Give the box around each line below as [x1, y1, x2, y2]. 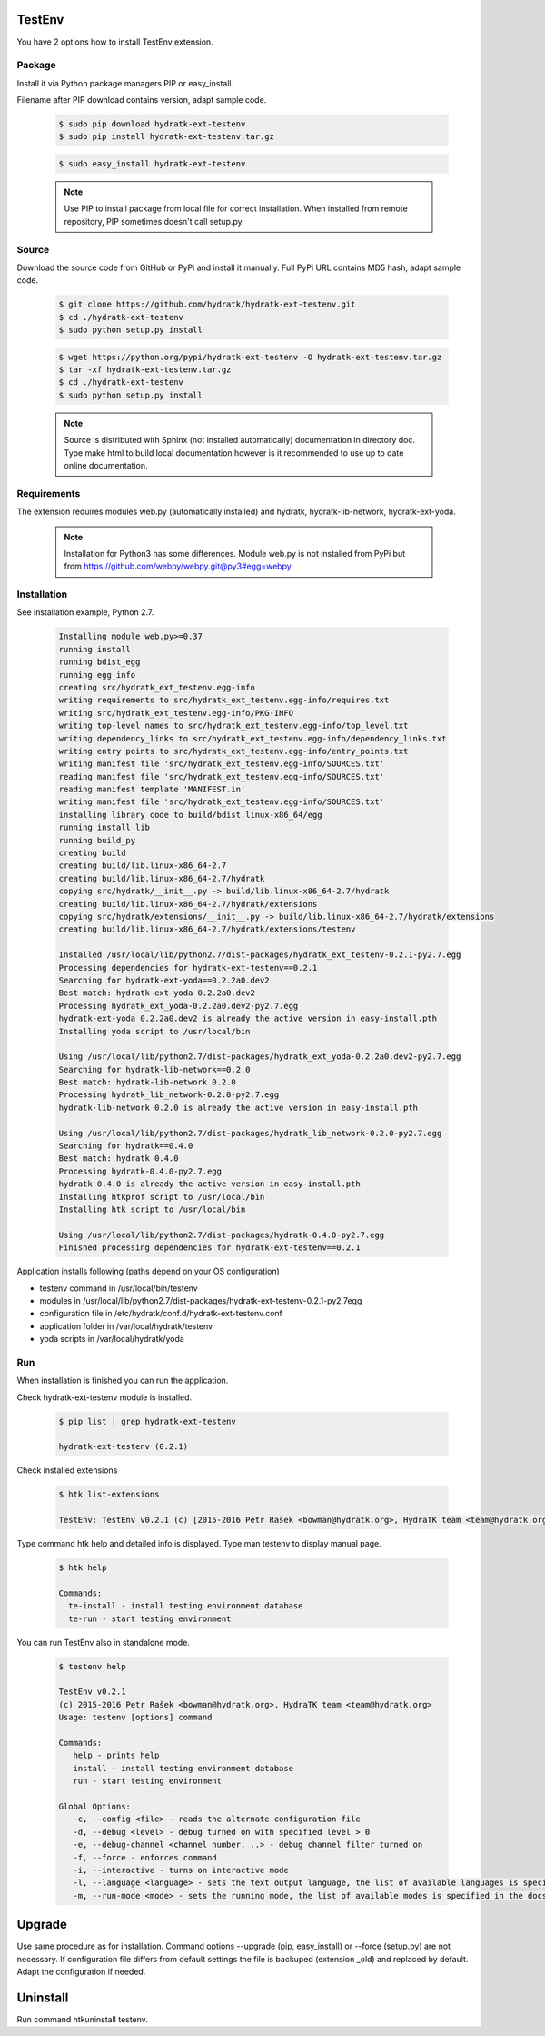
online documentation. [64, 459, 148, 470]
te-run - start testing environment [68, 1613, 232, 1624]
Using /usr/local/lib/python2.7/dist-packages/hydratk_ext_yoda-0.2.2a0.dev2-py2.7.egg [58, 1052, 461, 1062]
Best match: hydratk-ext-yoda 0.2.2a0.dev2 [58, 988, 256, 998]
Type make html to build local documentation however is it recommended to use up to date [64, 447, 404, 459]
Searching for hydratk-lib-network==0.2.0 [58, 1064, 251, 1074]
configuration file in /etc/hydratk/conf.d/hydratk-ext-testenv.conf [39, 1308, 283, 1319]
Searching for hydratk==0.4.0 [58, 1141, 193, 1151]
